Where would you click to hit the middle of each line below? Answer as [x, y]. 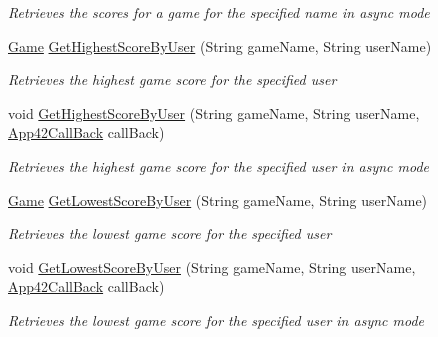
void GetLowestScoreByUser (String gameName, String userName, [212, 266]
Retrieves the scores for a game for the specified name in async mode [219, 12]
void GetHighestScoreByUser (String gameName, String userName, [214, 112]
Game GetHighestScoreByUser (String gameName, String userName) [220, 45]
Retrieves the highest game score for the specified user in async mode [219, 165]
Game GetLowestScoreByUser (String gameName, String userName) [218, 199]
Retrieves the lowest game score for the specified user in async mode [216, 319]
